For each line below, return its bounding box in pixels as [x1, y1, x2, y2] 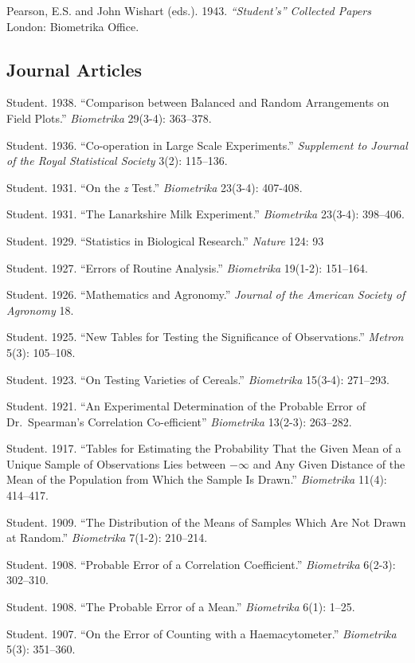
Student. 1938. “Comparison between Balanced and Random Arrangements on [6, 94, 390, 111]
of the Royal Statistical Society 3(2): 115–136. [6, 152, 228, 169]
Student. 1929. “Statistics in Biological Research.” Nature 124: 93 [6, 232, 324, 249]
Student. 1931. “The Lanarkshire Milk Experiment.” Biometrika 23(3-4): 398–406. [6, 206, 405, 222]
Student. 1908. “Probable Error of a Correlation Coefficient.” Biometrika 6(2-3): [6, 555, 396, 572]
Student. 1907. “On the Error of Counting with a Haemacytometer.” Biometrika [6, 625, 397, 641]
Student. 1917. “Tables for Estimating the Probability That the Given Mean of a [6, 440, 401, 457]
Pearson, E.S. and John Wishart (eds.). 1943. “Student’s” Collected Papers [6, 2, 371, 18]
